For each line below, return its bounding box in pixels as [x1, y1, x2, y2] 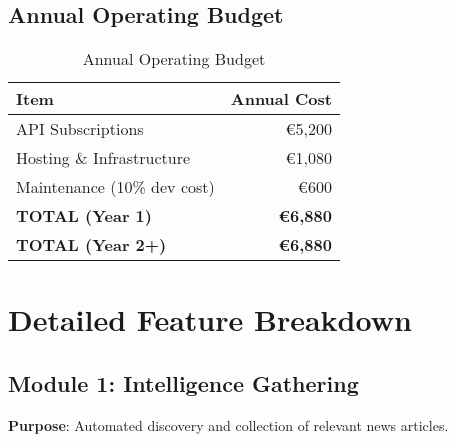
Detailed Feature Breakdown [8, 299, 412, 340]
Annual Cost [230, 87, 332, 111]
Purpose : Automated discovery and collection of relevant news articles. [8, 414, 449, 435]
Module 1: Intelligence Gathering [8, 367, 359, 398]
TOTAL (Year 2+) [16, 233, 167, 257]
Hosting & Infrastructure [16, 146, 191, 170]
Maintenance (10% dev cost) [16, 175, 215, 199]
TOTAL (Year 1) [16, 204, 152, 228]
